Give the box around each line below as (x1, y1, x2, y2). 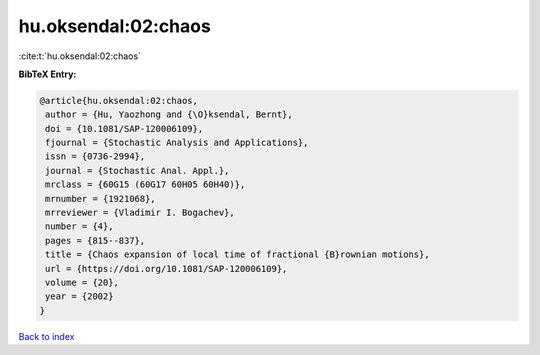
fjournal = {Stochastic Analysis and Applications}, (45, 137, 309, 149)
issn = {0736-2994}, (45, 151, 146, 162)
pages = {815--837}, (45, 235, 146, 246)
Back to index (18, 330, 75, 342)
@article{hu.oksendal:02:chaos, (39, 95, 199, 106)
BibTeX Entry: (18, 68, 77, 80)
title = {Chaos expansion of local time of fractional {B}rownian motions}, (45, 249, 430, 260)
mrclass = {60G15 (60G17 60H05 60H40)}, (45, 179, 246, 190)
